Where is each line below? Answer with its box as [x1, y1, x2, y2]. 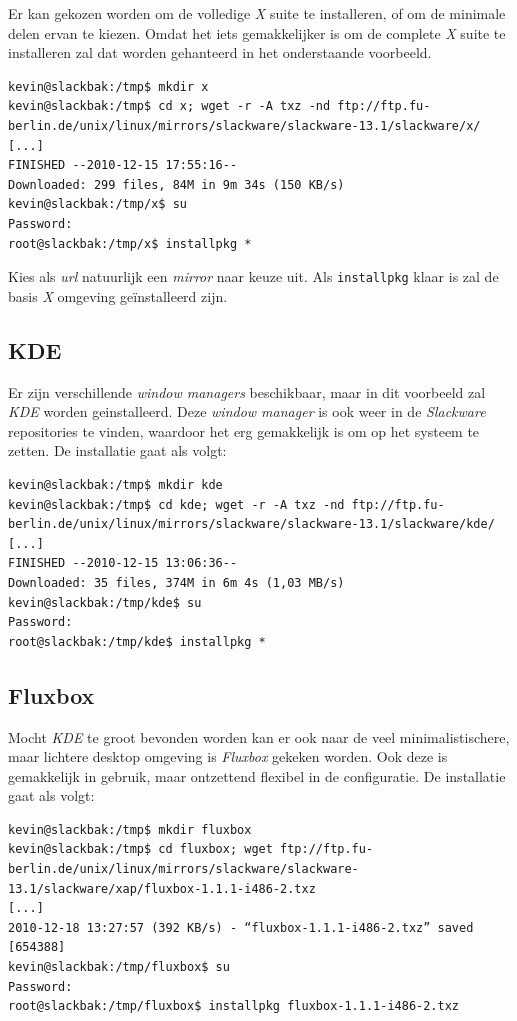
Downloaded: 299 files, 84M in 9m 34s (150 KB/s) [8, 177, 345, 192]
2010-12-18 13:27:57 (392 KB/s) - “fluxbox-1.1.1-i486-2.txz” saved [8, 920, 474, 935]
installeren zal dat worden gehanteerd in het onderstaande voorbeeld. [8, 42, 432, 63]
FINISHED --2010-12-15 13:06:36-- [8, 556, 238, 571]
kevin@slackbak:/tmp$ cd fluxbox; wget [8, 842, 273, 857]
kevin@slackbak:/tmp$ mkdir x [8, 79, 209, 94]
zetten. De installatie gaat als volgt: [8, 440, 227, 461]
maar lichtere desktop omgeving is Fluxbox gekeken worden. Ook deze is [8, 746, 448, 767]
